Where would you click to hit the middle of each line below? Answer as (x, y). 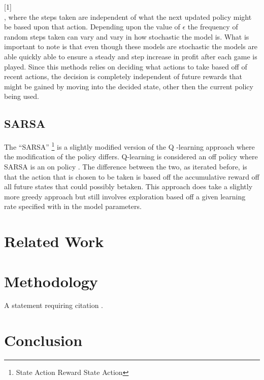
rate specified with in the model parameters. (73, 206)
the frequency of (213, 27)
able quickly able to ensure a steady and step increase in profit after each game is (131, 56)
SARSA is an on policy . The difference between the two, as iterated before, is (126, 166)
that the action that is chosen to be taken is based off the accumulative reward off (132, 176)
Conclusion (43, 340)
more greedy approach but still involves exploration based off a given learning (125, 196)
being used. (22, 96)
